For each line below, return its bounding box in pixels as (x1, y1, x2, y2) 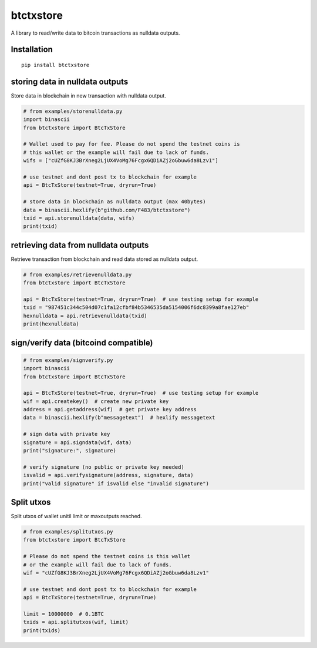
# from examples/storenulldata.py (23, 108, 123, 115)
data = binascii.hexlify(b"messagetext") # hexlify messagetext (23, 414, 215, 421)
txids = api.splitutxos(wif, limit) (23, 619, 129, 626)
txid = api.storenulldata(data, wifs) (23, 214, 135, 221)
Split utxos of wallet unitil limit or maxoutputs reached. (11, 513, 142, 520)
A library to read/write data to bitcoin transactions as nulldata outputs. (11, 29, 180, 36)
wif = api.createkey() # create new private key (23, 398, 169, 405)
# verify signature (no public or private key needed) (23, 464, 184, 470)
